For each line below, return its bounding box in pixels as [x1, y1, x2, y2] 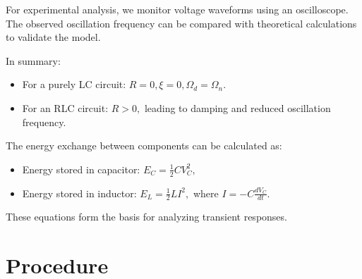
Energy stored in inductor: [22, 185, 137, 200]
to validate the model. [6, 30, 101, 44]
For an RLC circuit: [22, 100, 109, 115]
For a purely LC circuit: [22, 77, 126, 92]
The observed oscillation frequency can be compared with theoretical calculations [6, 15, 357, 30]
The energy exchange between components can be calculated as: [6, 138, 282, 153]
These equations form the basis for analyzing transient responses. [6, 209, 287, 224]
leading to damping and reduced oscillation [144, 100, 331, 115]
